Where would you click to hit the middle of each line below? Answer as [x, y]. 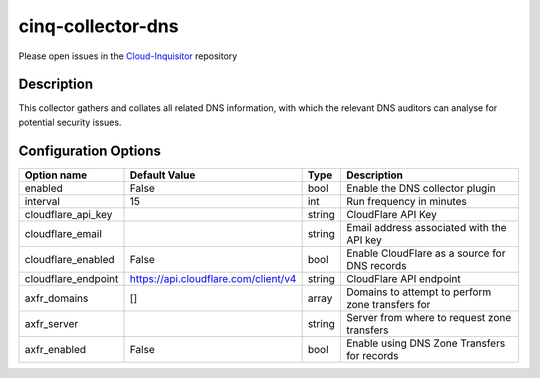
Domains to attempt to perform [419, 292]
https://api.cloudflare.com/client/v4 [213, 278]
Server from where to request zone [429, 317]
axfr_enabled [55, 349]
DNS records [376, 265]
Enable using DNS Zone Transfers [426, 343]
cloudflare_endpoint [71, 278]
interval [42, 201]
